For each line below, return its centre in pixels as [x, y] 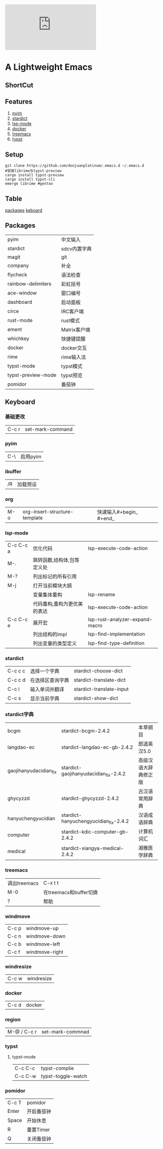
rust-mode [20, 320]
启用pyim [31, 456]
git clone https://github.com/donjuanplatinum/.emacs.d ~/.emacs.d [75, 166]
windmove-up [42, 928]
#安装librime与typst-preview [33, 171]
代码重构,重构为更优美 [58, 604]
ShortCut [19, 85]
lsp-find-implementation [117, 634]
